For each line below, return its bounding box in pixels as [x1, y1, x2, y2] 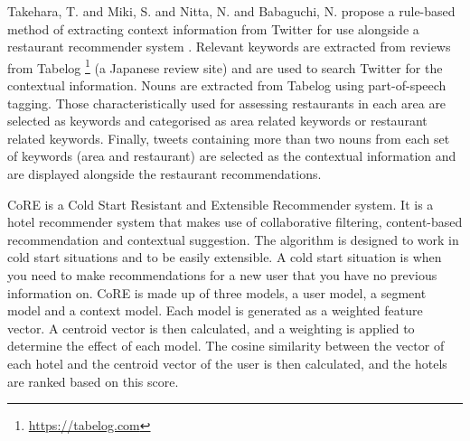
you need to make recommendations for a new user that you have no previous [7, 265, 437, 284]
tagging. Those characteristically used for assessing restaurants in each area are [7, 93, 446, 112]
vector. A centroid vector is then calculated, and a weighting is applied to [7, 318, 415, 337]
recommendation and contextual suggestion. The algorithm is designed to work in [7, 230, 459, 249]
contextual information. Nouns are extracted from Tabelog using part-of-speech [7, 76, 446, 95]
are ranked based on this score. [7, 371, 179, 390]
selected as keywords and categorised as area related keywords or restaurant [7, 111, 428, 130]
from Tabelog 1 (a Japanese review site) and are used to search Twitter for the [7, 55, 443, 77]
